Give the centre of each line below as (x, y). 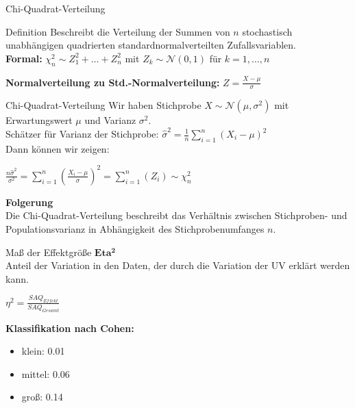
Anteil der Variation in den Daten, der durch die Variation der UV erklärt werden (178, 265)
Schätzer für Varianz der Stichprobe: (82, 133)
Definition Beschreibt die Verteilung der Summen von (118, 31)
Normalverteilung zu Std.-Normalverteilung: (113, 82)
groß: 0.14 (42, 397)
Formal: (24, 58)
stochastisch (267, 31)
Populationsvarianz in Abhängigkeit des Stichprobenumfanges (135, 229)
